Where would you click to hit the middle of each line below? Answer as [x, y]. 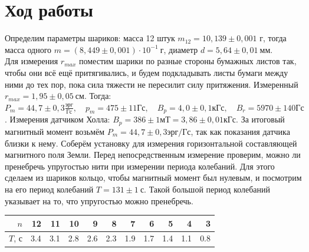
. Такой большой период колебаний [207, 189]
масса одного [28, 49]
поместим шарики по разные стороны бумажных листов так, [188, 61]
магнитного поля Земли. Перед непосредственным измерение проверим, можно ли [153, 155]
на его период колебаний [49, 189]
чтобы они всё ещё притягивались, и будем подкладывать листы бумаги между [147, 72]
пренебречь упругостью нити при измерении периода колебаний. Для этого [140, 166]
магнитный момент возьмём [55, 131]
